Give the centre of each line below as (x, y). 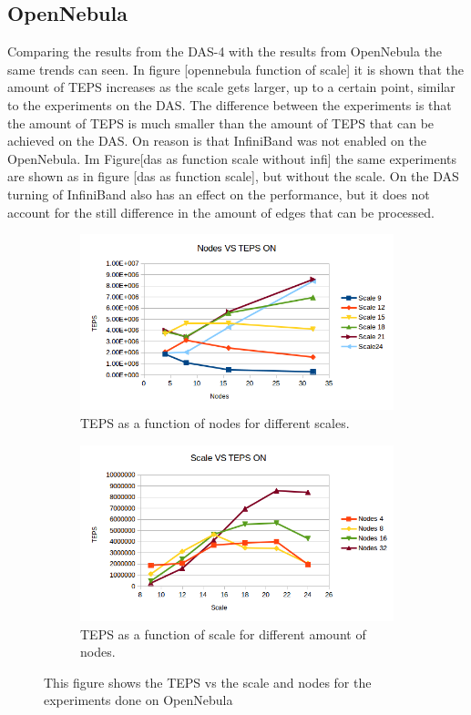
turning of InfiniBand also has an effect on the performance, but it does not (219, 194)
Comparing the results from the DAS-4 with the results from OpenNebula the (225, 51)
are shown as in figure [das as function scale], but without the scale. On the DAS (233, 176)
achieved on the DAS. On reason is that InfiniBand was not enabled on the (217, 141)
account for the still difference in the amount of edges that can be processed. (221, 212)
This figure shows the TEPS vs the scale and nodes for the (208, 682)
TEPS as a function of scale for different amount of (223, 633)
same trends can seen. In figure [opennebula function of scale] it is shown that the (236, 69)
